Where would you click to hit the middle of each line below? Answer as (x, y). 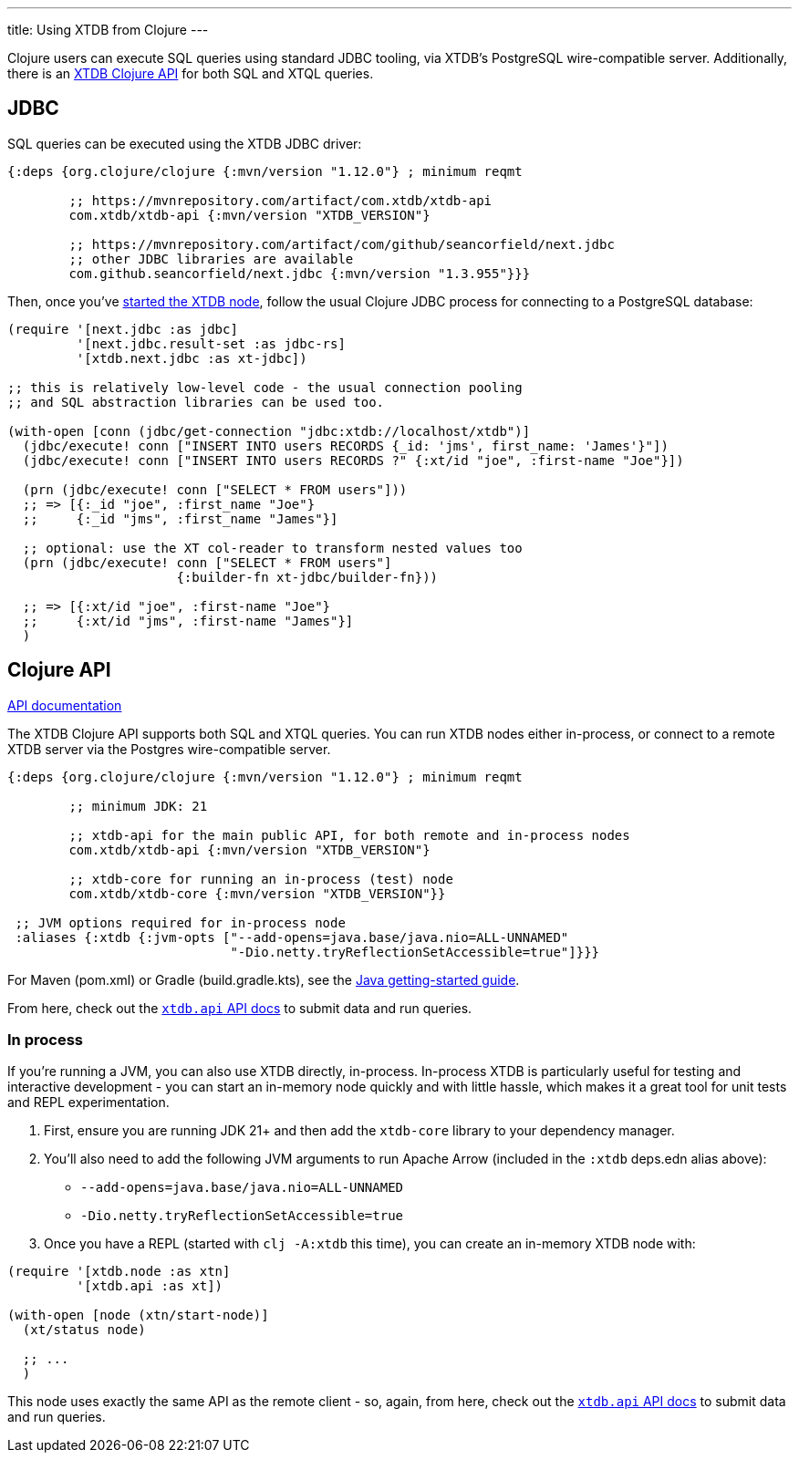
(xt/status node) (84, 1330)
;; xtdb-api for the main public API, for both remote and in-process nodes (349, 835)
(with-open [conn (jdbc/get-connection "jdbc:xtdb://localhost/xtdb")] (269, 431)
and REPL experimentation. (88, 1103)
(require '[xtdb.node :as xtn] (119, 1272)
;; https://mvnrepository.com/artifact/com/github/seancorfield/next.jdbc (342, 244)
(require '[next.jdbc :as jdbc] (123, 329)
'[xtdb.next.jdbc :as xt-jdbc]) (192, 358)
